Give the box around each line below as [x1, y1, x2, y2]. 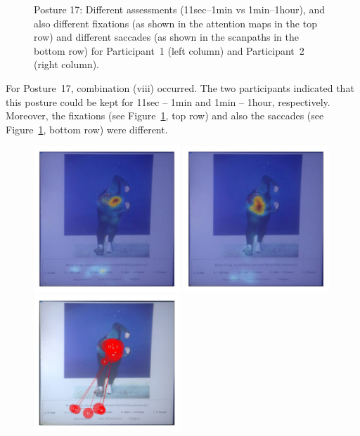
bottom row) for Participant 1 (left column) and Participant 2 [34, 43, 304, 58]
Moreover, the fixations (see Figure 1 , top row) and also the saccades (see [6, 108, 324, 123]
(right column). [34, 57, 100, 72]
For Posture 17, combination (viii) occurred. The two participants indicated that [6, 80, 354, 95]
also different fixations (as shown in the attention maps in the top [34, 15, 317, 30]
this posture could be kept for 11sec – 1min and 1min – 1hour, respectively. [6, 94, 330, 109]
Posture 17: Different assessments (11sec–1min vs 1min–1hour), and [34, 2, 326, 16]
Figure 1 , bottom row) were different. [6, 121, 168, 136]
